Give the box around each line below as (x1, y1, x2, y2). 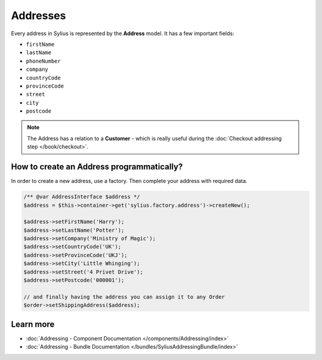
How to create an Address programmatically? (11, 162, 183, 172)
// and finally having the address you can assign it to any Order (23, 293, 225, 300)
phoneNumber (26, 57, 61, 64)
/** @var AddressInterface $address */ (23, 194, 140, 200)
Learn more (11, 319, 55, 329)
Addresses (11, 9, 66, 22)
